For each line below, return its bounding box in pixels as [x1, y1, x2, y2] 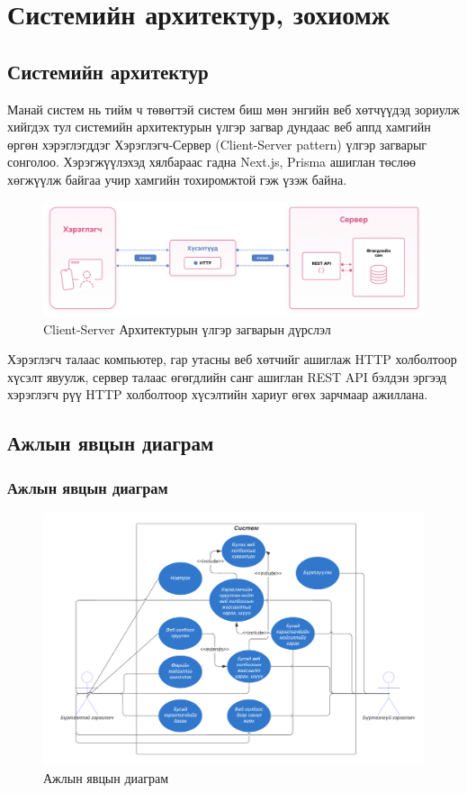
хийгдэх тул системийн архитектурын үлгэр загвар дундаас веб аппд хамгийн [7, 117, 431, 136]
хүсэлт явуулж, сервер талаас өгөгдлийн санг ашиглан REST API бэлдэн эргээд [7, 367, 447, 386]
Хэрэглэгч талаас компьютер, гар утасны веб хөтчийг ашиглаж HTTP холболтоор [7, 350, 457, 369]
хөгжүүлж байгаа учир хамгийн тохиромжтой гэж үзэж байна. [7, 169, 347, 188]
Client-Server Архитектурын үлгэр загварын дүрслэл [43, 319, 331, 338]
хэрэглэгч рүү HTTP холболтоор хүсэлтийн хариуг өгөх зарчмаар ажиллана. [7, 385, 428, 404]
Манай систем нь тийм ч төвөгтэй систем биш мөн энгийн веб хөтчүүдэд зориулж [7, 99, 460, 118]
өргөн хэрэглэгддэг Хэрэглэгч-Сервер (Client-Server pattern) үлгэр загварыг [7, 134, 427, 153]
